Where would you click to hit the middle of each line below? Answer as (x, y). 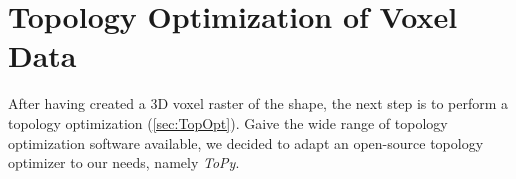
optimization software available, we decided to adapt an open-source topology (246, 142)
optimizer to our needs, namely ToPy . (124, 162)
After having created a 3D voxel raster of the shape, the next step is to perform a (258, 103)
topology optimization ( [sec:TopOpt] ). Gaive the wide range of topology (228, 122)
